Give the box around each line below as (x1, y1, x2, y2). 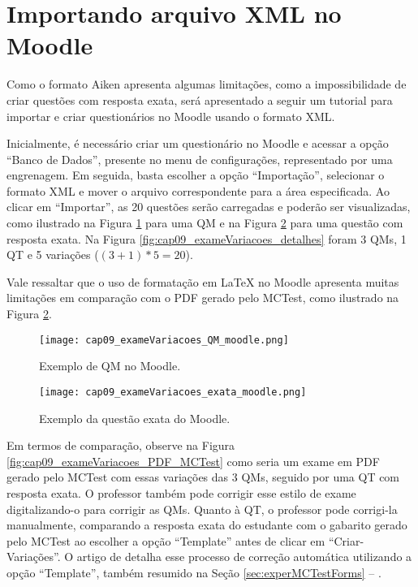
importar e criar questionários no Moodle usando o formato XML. (6, 107, 335, 124)
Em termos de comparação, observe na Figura (6, 437, 235, 454)
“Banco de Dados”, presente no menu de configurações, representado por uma (6, 150, 393, 167)
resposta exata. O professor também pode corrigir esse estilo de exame (6, 484, 356, 501)
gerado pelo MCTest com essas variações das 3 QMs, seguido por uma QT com (6, 468, 400, 486)
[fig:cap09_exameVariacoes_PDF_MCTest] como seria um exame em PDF (6, 452, 380, 469)
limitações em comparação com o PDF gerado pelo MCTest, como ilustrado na (6, 289, 399, 306)
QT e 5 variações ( (6, 246, 99, 263)
